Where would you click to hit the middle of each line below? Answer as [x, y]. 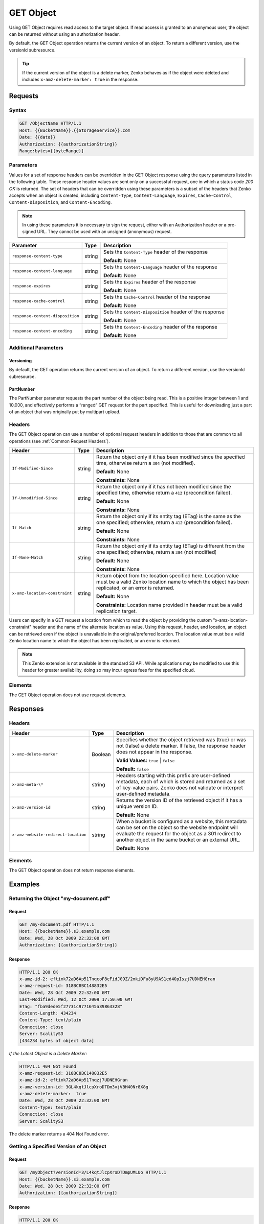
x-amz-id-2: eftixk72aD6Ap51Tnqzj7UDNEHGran [74, 1080]
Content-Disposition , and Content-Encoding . [60, 202]
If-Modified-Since [33, 468]
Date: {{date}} [37, 137]
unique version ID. [137, 806]
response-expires [31, 286]
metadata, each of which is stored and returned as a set [181, 781]
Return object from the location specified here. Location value [167, 575]
